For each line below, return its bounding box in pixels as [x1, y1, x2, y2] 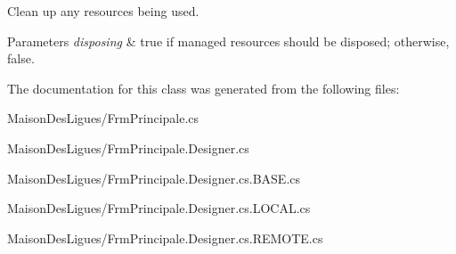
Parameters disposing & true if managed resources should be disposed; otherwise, [7, 31, 450, 50]
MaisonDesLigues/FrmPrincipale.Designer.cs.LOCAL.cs [7, 199, 311, 217]
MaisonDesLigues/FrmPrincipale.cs [7, 109, 199, 127]
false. [7, 49, 35, 68]
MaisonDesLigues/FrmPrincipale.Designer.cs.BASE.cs [7, 168, 301, 187]
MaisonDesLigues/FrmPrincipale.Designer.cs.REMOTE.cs [7, 228, 323, 247]
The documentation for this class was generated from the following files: [7, 78, 400, 97]
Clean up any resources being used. [7, 2, 199, 20]
